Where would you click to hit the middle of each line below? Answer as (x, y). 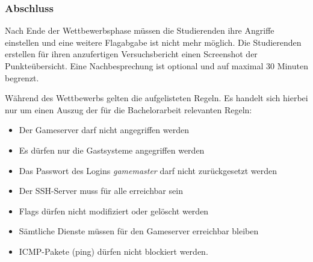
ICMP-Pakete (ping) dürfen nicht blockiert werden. (113, 251)
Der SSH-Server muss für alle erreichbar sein (101, 191)
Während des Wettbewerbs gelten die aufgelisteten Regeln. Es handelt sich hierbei (156, 98)
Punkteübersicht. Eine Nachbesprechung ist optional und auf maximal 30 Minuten (156, 66)
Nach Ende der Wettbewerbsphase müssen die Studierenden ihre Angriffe (140, 30)
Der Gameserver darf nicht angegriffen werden (104, 130)
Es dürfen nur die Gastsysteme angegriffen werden (112, 150)
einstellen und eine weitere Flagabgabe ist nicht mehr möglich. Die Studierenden (153, 42)
